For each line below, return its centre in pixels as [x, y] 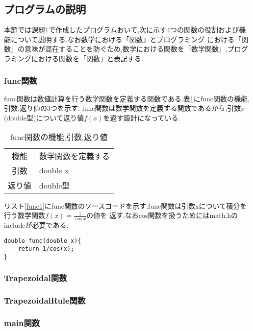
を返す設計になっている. [142, 117]
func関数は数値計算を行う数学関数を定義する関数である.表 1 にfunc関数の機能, [127, 98]
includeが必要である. [36, 225]
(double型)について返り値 [44, 117]
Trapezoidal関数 [36, 278]
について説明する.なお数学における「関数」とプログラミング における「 [126, 39]
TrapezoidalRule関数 [45, 300]
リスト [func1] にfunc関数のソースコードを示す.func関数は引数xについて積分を [126, 205]
